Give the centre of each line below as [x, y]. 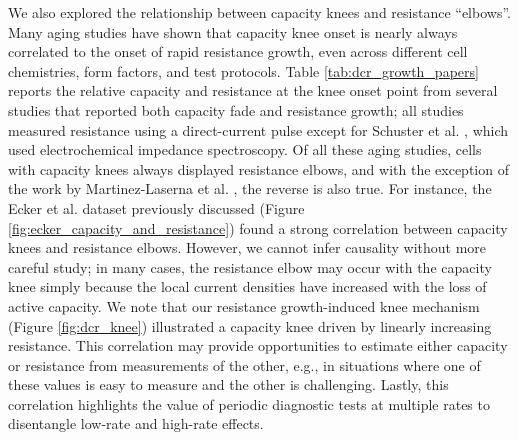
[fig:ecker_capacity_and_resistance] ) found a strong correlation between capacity [258, 227]
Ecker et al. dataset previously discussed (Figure [156, 207]
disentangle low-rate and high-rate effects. [136, 423]
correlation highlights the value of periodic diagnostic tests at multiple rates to [249, 403]
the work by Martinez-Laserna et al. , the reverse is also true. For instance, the [250, 188]
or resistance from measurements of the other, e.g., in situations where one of [244, 364]
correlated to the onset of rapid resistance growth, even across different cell [238, 51]
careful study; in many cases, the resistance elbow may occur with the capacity [250, 266]
